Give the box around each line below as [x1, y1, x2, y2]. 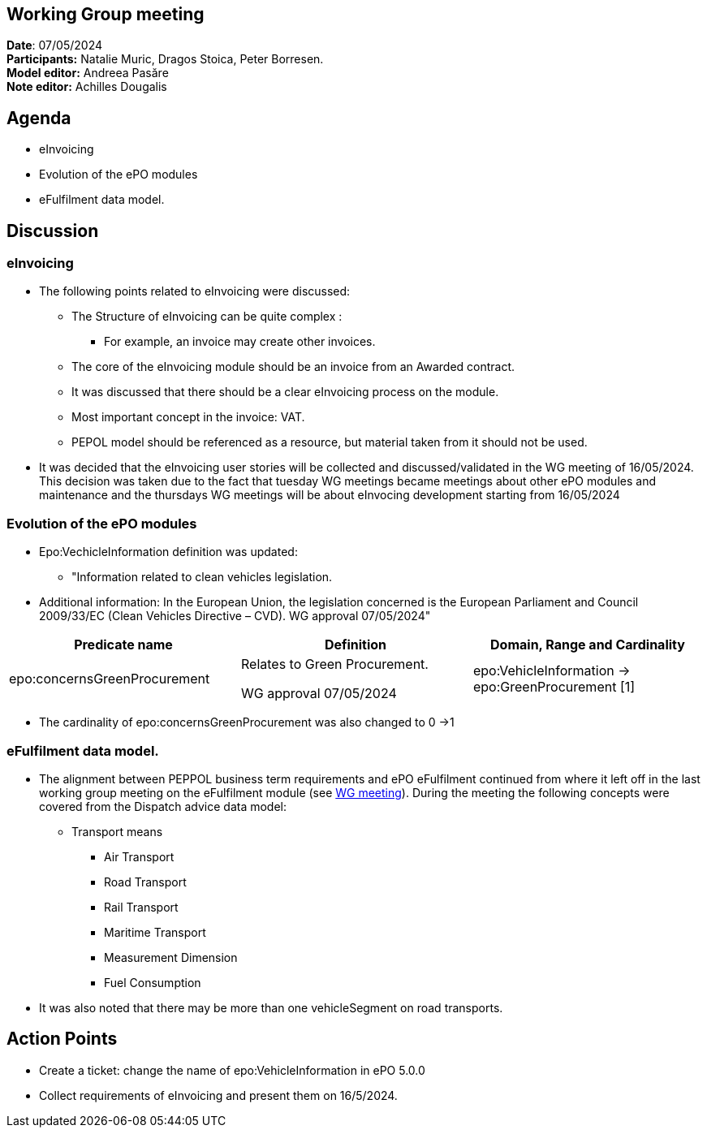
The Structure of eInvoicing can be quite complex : [71, 309, 343, 324]
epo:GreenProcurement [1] [472, 679, 636, 696]
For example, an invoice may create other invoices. [104, 334, 376, 349]
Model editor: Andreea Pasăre [6, 66, 169, 80]
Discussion [6, 220, 99, 241]
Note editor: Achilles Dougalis [6, 80, 167, 94]
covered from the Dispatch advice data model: [39, 799, 287, 813]
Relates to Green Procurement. [240, 656, 429, 673]
